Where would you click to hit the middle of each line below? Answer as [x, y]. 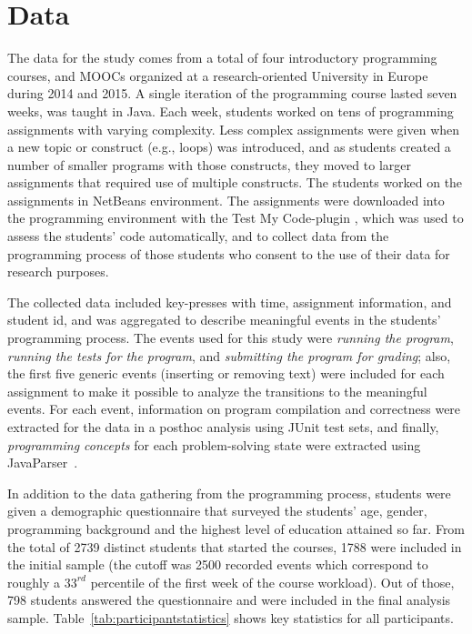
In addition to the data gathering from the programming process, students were [229, 493]
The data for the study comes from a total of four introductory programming [222, 58]
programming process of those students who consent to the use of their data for [229, 253]
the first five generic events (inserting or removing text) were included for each [226, 373]
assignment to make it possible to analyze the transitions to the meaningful [217, 391]
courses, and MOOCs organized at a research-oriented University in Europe [218, 75]
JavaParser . [43, 463]
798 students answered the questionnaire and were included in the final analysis [229, 600]
